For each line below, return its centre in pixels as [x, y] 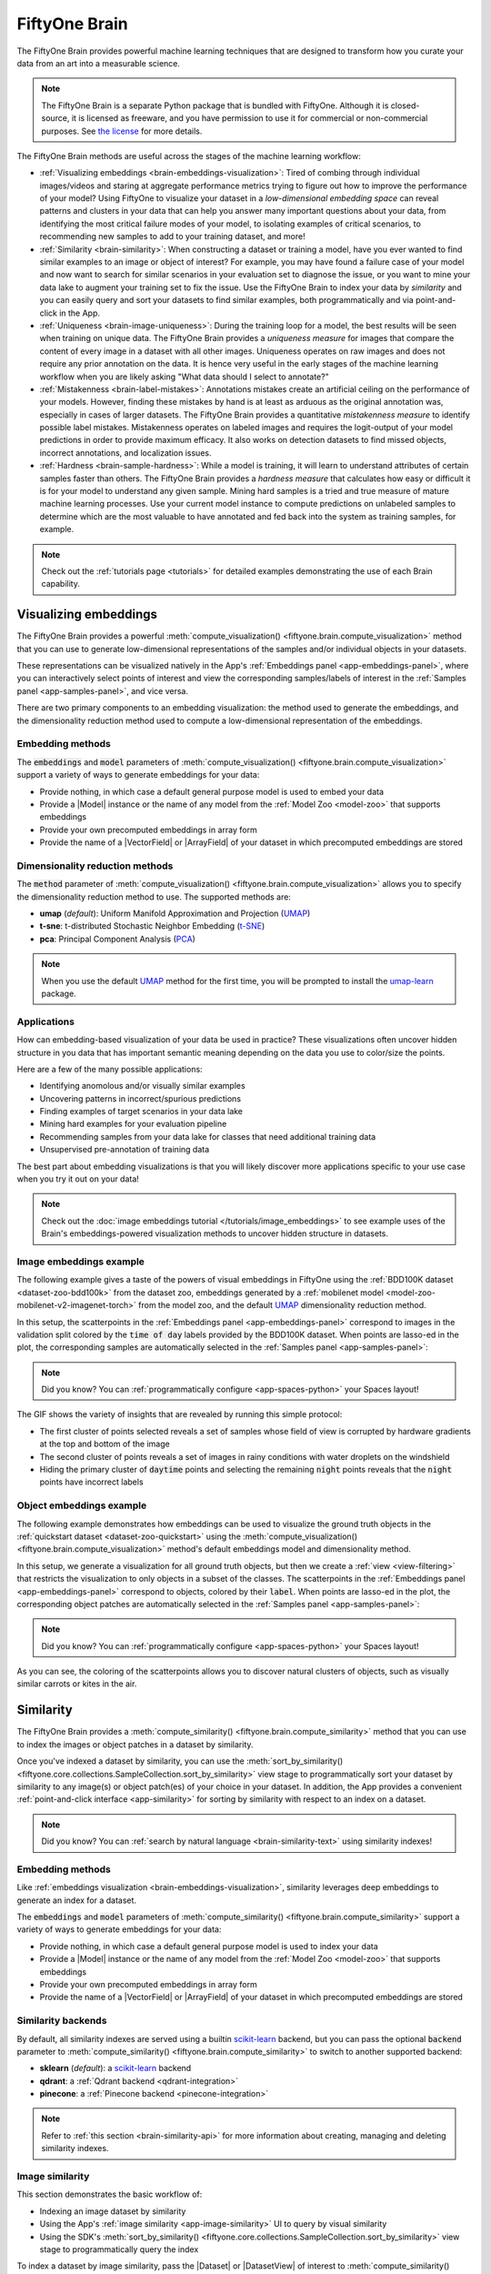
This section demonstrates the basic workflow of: [110, 2194]
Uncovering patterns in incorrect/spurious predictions [140, 1098]
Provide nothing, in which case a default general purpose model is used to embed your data [212, 791]
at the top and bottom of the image [105, 1444]
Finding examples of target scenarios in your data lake [141, 1112]
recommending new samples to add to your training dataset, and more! [172, 236]
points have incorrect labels [92, 1482]
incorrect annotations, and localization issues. [125, 453]
